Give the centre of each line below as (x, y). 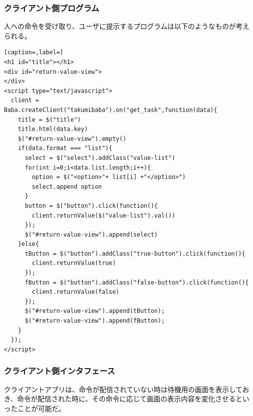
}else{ (28, 244)
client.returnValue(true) (74, 263)
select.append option (67, 186)
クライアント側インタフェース (60, 371)
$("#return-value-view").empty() (72, 139)
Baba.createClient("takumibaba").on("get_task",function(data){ (111, 110)
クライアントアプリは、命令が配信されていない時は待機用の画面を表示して (123, 389)
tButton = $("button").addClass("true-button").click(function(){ (135, 253)
